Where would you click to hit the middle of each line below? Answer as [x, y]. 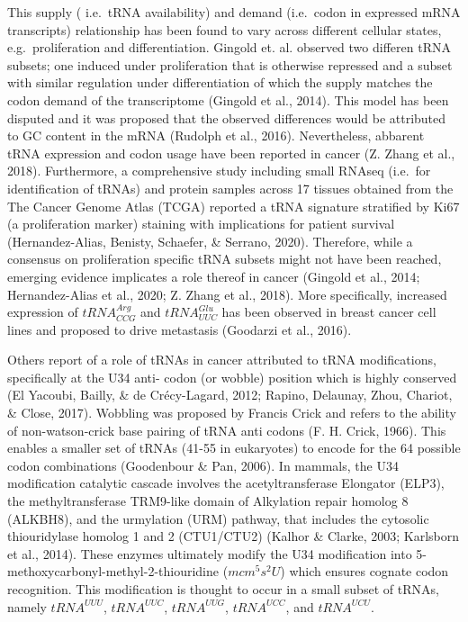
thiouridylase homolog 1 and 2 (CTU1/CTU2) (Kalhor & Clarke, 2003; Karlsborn [234, 536]
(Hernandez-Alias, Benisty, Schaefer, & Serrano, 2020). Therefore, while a [210, 241]
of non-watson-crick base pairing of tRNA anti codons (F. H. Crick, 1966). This [227, 430]
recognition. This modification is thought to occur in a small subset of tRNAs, [223, 589]
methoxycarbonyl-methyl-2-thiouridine [113, 571]
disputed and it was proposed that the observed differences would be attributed [227, 117]
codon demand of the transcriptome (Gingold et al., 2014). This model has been [228, 99]
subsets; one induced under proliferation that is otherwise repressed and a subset [230, 64]
